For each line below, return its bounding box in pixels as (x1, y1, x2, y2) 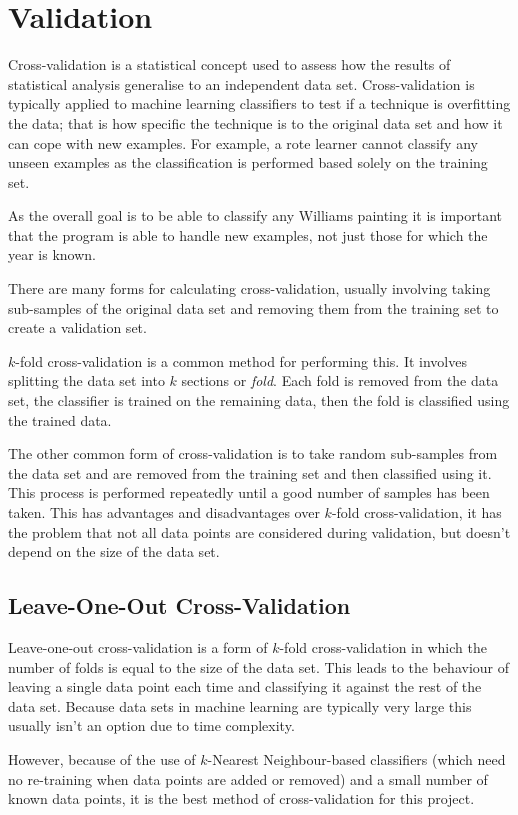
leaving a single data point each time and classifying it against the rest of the (8, 676, 482, 697)
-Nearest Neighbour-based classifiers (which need (207, 748, 506, 769)
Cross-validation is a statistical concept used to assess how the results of (8, 54, 451, 75)
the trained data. (8, 409, 112, 430)
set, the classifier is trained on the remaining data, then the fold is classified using (8, 390, 510, 411)
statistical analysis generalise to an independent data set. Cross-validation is (8, 73, 475, 94)
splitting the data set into (8, 370, 165, 391)
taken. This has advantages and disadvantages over (8, 502, 320, 522)
